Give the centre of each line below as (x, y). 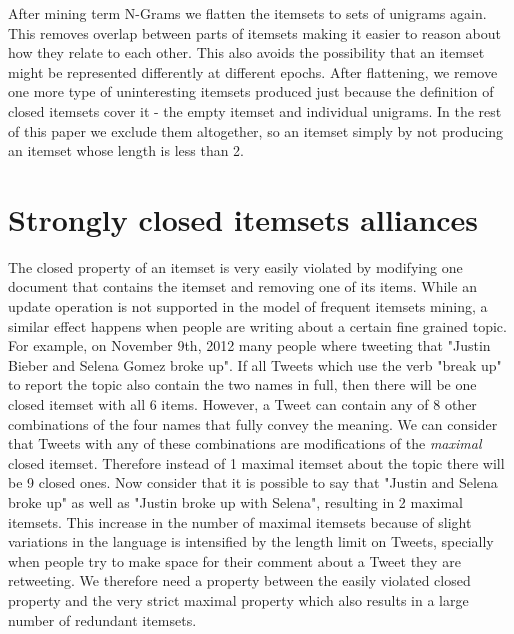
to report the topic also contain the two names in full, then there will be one (242, 384)
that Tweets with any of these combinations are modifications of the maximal (245, 443)
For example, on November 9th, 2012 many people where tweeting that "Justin (249, 345)
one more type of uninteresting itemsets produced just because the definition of (251, 91)
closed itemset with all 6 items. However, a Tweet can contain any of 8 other (242, 404)
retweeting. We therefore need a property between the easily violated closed (239, 580)
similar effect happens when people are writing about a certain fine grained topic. (257, 325)
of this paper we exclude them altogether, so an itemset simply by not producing (256, 130)
